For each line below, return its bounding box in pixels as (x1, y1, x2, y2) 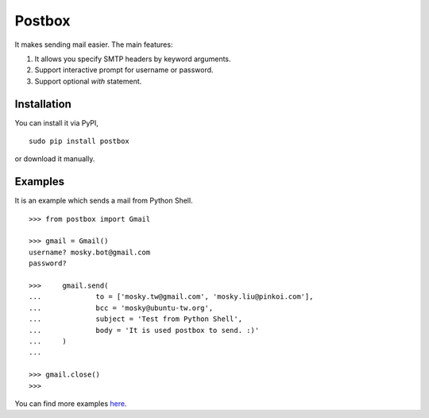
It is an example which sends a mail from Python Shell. (14, 195, 194, 206)
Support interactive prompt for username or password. (34, 65, 214, 75)
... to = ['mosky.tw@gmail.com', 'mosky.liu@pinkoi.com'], (29, 292, 314, 301)
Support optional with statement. (34, 76, 142, 86)
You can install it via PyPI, (14, 118, 99, 127)
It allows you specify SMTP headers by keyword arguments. (34, 54, 231, 64)
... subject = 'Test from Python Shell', (29, 315, 242, 323)
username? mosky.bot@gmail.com (29, 247, 151, 257)
